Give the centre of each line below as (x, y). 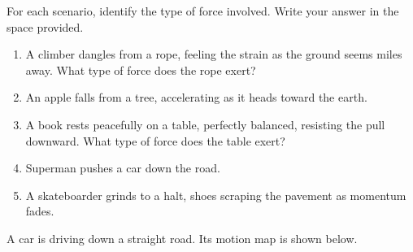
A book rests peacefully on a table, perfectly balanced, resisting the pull (205, 124)
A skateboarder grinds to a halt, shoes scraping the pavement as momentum (216, 195)
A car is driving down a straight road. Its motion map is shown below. (182, 238)
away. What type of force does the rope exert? (141, 70)
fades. (40, 211)
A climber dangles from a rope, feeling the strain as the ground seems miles (214, 54)
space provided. (45, 26)
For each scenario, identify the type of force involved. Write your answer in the (203, 11)
